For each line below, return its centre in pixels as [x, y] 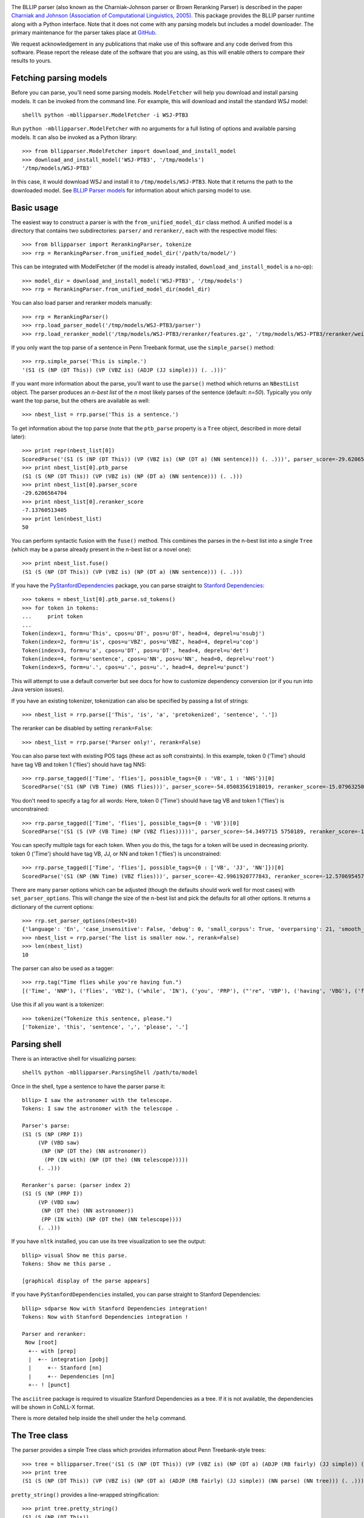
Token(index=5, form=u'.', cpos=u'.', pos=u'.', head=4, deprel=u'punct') [136, 667]
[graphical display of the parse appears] [86, 1281]
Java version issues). [38, 690]
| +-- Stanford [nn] [65, 1368]
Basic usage [35, 207]
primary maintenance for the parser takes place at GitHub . [84, 33]
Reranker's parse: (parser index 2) [76, 1185]
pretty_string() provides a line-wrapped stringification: [85, 1494]
